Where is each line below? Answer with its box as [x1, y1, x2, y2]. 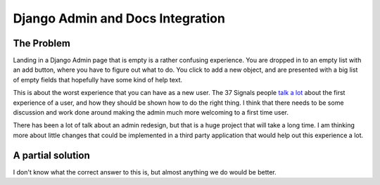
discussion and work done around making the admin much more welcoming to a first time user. [13, 108, 289, 117]
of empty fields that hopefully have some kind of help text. [13, 75, 183, 84]
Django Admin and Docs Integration [13, 11, 225, 26]
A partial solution [13, 149, 91, 161]
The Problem [13, 37, 70, 49]
